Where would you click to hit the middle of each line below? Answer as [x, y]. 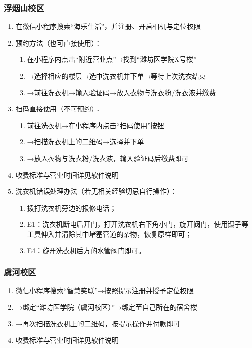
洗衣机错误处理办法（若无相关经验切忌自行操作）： [96, 191]
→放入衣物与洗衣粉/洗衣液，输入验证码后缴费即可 [108, 158]
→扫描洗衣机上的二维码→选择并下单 [86, 142]
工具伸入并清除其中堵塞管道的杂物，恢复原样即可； [110, 233]
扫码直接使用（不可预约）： [58, 109]
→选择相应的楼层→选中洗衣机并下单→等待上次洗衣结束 [116, 76]
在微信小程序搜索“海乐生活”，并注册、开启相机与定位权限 [108, 26]
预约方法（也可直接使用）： [58, 42]
